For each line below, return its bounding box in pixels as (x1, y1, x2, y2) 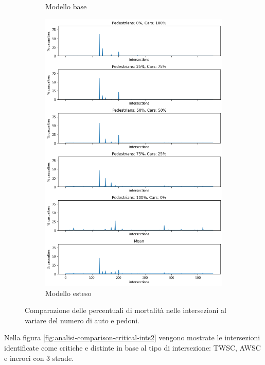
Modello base (45, 1, 87, 11)
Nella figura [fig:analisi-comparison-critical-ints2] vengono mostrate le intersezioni (4, 332, 260, 343)
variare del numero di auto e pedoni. (25, 315, 139, 325)
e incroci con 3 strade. (4, 352, 74, 363)
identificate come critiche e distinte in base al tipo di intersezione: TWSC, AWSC (4, 342, 261, 353)
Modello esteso (45, 287, 92, 298)
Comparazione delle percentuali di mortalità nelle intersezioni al (25, 305, 226, 316)
